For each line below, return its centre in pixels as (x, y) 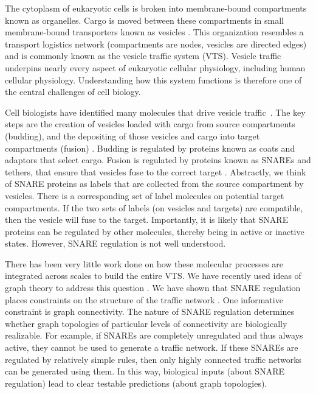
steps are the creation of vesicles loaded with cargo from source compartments (150, 124)
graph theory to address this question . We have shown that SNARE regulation (153, 288)
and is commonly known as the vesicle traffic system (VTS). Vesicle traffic (143, 56)
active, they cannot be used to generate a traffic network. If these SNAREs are (152, 347)
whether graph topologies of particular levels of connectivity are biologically (146, 323)
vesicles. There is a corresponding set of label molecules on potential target (145, 195)
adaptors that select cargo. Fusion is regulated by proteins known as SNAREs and (158, 160)
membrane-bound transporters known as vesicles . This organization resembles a (154, 32)
